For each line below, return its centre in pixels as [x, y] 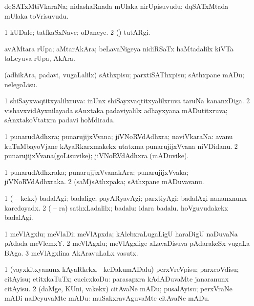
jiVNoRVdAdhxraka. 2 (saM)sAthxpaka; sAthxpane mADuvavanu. [104, 181]
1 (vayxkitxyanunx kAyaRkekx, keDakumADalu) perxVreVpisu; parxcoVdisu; [122, 269]
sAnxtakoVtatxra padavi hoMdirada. [60, 120]
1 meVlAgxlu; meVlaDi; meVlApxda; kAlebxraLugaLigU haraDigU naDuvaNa [121, 233]
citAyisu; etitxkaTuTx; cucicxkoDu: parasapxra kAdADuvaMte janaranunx [116, 279]
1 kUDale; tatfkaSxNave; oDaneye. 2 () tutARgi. [77, 32]
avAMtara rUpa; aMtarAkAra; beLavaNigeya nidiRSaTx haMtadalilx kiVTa [119, 48]
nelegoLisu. [21, 84]
